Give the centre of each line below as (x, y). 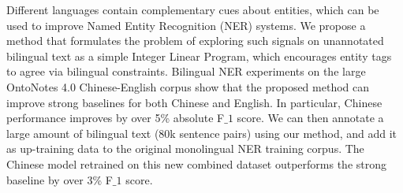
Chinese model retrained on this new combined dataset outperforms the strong (197, 163)
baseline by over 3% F (60, 179)
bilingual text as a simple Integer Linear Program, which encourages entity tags (199, 56)
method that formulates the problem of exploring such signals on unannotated (195, 41)
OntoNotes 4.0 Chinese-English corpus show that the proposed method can (188, 86)
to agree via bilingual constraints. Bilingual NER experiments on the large (186, 71)
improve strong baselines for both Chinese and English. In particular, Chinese (194, 102)
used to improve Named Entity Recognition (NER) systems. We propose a (186, 25)
